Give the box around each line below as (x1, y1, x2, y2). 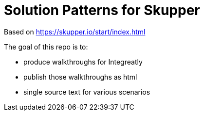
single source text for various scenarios (23, 87, 150, 96)
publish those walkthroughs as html (23, 72, 137, 81)
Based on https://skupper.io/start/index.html (4, 27, 146, 36)
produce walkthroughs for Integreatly (23, 57, 143, 66)
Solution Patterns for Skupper (4, 2, 200, 18)
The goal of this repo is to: (4, 42, 88, 51)
